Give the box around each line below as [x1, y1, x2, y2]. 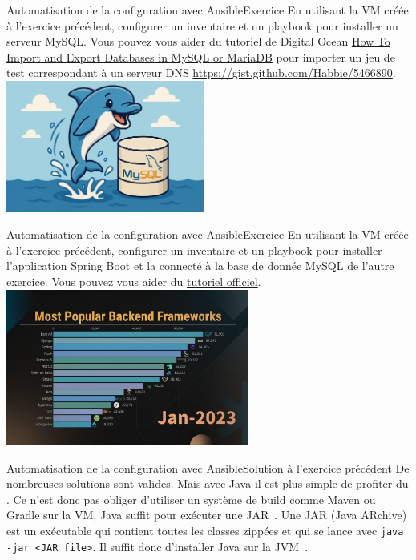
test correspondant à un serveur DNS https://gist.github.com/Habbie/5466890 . [6, 64, 396, 81]
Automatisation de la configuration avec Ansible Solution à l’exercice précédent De [6, 459, 410, 476]
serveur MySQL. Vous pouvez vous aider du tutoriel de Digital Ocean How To [6, 33, 390, 50]
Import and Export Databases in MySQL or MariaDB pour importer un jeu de [6, 48, 395, 65]
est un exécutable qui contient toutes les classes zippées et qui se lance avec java [6, 522, 404, 538]
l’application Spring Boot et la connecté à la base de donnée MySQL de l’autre [6, 257, 394, 274]
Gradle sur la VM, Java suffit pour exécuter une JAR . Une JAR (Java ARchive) [6, 506, 407, 523]
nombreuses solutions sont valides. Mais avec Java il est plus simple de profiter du [6, 475, 409, 492]
